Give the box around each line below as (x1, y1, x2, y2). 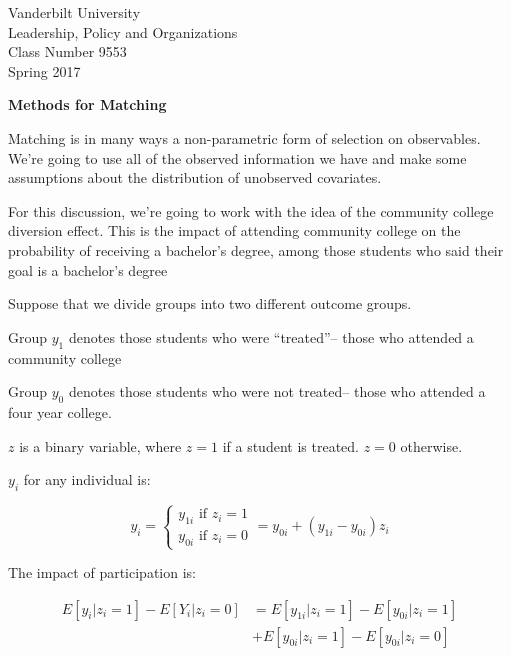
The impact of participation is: (8, 562, 196, 583)
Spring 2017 (8, 60, 81, 81)
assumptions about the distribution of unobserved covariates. (8, 167, 382, 188)
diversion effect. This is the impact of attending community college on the (8, 220, 461, 241)
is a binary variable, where (19, 435, 182, 456)
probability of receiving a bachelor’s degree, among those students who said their (8, 239, 504, 260)
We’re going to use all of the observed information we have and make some (8, 147, 467, 168)
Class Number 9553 (8, 41, 127, 62)
